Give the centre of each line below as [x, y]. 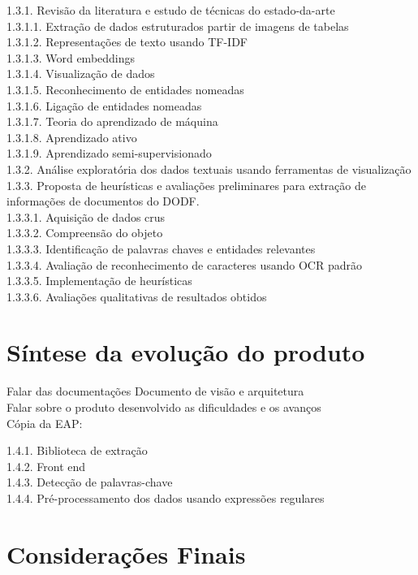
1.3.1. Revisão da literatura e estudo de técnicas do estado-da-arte [171, 10]
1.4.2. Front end [46, 466]
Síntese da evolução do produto [186, 352]
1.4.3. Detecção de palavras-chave [90, 482]
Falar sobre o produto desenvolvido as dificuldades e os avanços [164, 407]
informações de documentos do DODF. [103, 201]
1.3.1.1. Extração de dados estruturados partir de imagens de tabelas [178, 26]
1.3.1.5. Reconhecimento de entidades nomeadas [125, 89]
